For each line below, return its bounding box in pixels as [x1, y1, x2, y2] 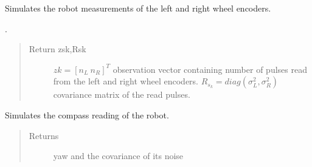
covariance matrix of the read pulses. [53, 88, 190, 101]
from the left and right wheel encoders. [53, 75, 198, 87]
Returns [29, 129, 59, 141]
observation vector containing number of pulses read [113, 63, 307, 75]
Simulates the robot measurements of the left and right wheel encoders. [5, 2, 271, 14]
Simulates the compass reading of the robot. [5, 108, 169, 121]
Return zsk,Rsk [29, 43, 86, 55]
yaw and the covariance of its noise [53, 149, 184, 162]
